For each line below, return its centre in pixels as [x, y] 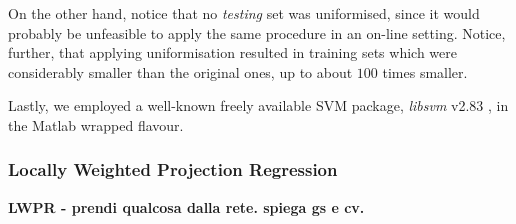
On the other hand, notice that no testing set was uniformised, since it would [244, 13]
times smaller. [425, 71]
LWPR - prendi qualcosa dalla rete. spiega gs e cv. [186, 206]
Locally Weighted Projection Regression [173, 169]
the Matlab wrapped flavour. [96, 124]
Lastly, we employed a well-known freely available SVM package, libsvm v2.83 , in [258, 105]
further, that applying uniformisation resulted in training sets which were [232, 52]
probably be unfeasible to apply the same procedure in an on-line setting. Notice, [257, 32]
